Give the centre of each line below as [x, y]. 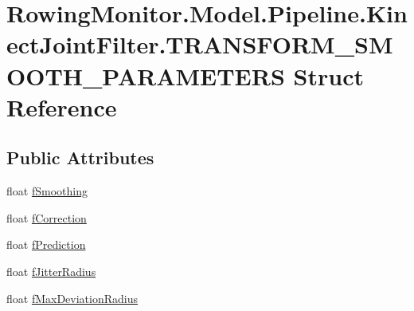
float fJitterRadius [51, 271]
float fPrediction [46, 244]
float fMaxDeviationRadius [72, 298]
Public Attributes [80, 157]
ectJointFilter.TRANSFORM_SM [200, 44]
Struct [328, 75]
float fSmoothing [47, 191]
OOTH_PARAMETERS [146, 75]
